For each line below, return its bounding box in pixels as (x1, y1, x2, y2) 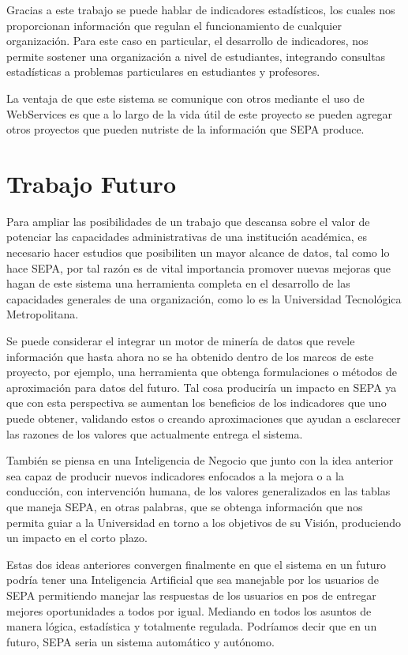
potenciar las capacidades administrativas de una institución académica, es (6, 228, 368, 245)
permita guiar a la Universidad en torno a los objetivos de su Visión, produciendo (6, 514, 401, 530)
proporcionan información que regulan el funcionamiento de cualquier (6, 17, 342, 33)
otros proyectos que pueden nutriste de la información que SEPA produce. (6, 121, 365, 137)
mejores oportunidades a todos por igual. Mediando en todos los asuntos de (6, 602, 372, 619)
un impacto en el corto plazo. (6, 529, 148, 546)
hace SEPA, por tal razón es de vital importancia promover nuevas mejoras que (6, 259, 391, 276)
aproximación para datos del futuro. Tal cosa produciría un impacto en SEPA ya (6, 378, 397, 395)
